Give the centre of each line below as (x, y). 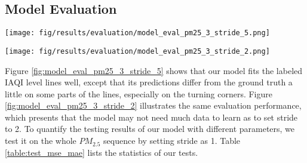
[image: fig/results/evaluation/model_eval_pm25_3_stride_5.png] (137, 33)
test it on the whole (41, 141)
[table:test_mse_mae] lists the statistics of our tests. (102, 152)
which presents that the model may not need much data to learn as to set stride (151, 117)
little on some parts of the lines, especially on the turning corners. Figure (139, 93)
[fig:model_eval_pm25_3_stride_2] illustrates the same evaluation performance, (153, 105)
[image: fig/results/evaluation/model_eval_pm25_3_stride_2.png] (137, 51)
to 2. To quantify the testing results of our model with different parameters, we (150, 129)
